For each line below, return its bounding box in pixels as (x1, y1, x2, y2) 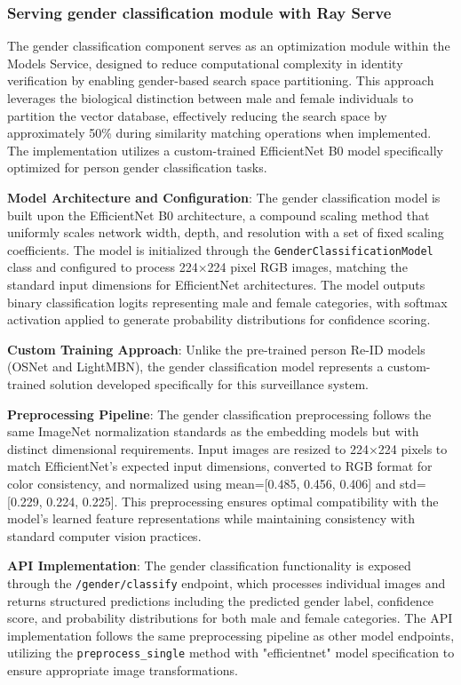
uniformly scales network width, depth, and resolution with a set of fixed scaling (7, 223, 444, 242)
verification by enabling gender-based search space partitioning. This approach (7, 71, 434, 90)
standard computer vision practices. (7, 526, 202, 545)
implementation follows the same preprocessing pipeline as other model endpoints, (7, 625, 455, 644)
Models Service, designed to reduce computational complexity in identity (7, 53, 403, 72)
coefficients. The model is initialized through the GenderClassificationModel (7, 240, 433, 259)
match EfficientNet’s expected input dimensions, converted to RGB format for (7, 457, 433, 475)
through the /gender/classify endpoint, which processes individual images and (7, 573, 446, 592)
